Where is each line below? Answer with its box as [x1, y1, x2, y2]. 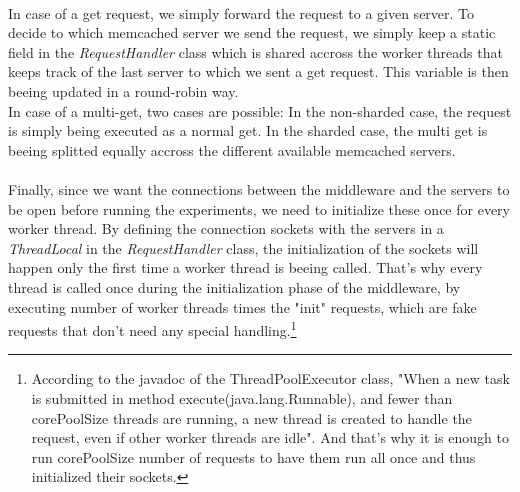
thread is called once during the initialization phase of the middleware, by [8, 276, 461, 297]
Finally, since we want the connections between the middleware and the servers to [8, 178, 510, 199]
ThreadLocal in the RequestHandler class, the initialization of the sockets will [8, 237, 479, 258]
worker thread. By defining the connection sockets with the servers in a [8, 218, 444, 239]
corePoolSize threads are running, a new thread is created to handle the [31, 407, 472, 428]
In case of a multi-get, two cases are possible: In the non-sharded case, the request [8, 100, 512, 121]
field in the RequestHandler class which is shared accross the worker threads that [8, 41, 503, 62]
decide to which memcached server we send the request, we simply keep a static [8, 22, 496, 43]
